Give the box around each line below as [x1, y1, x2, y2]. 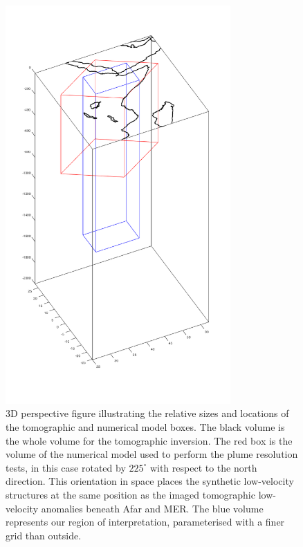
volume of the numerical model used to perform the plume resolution [6, 447, 298, 461]
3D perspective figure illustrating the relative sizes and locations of [6, 406, 289, 420]
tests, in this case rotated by [6, 460, 126, 474]
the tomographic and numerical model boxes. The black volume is [6, 420, 285, 434]
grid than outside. [6, 528, 82, 542]
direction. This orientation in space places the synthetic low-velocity [6, 474, 294, 488]
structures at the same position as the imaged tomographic [6, 487, 255, 501]
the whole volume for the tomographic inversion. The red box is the [6, 433, 293, 447]
